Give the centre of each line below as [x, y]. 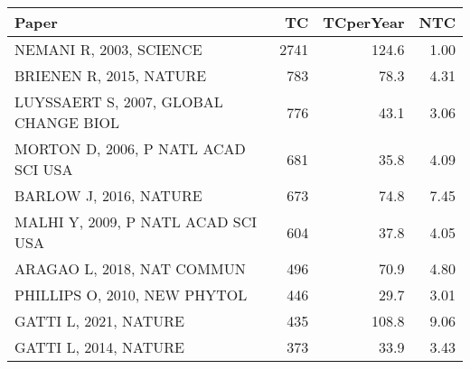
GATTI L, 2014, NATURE [99, 347]
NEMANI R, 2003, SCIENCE [108, 49]
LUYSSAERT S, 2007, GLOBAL [119, 101]
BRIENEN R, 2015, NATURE [111, 75]
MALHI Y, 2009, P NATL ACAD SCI [136, 221]
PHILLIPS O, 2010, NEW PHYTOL [131, 295]
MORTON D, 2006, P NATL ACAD [130, 148]
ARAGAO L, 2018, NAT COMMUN [130, 268]
